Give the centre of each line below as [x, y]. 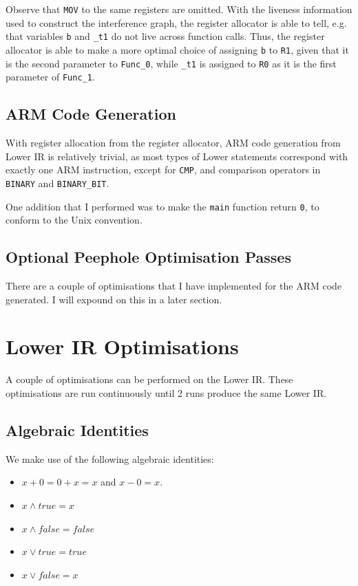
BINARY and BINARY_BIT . [57, 183]
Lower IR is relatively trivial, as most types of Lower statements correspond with [177, 156]
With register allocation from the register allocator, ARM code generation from [173, 143]
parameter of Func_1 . [50, 77]
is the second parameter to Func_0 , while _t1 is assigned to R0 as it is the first [171, 63]
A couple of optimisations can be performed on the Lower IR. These [149, 379]
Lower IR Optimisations [122, 346]
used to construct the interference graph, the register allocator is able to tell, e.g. [176, 22]
